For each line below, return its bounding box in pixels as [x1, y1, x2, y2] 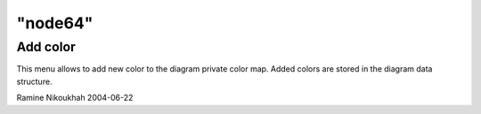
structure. [16, 76, 53, 87]
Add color [16, 39, 76, 55]
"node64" [16, 13, 94, 33]
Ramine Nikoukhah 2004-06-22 [16, 93, 134, 103]
